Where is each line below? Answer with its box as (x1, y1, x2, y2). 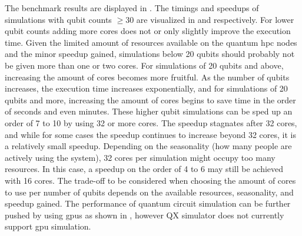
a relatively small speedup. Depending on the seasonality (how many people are (5, 140, 292, 152)
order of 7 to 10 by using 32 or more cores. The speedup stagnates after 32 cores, (5, 116, 297, 129)
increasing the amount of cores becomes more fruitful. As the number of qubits (5, 70, 290, 83)
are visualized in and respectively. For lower (136, 13, 294, 25)
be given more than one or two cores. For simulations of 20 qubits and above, (5, 59, 284, 71)
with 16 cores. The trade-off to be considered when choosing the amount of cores (5, 174, 296, 186)
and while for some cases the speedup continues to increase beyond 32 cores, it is (5, 128, 296, 140)
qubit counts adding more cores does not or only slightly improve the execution (5, 25, 291, 37)
